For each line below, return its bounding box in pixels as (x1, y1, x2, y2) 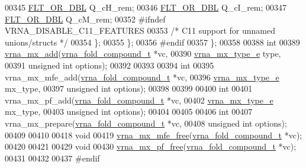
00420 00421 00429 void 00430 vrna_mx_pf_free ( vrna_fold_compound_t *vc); (5, 140, 297, 153)
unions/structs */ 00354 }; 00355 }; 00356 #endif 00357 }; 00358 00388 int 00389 (5, 35, 300, 48)
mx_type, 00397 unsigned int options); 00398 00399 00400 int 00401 (5, 82, 253, 95)
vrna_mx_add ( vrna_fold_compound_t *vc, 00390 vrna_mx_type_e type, (5, 47, 281, 60)
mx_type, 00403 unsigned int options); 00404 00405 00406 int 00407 (5, 105, 253, 118)
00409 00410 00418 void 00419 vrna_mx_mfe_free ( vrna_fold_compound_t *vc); (5, 128, 302, 141)
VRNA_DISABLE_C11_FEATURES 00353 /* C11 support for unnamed (5, 24, 275, 37)
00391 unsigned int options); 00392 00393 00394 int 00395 (5, 59, 214, 71)
